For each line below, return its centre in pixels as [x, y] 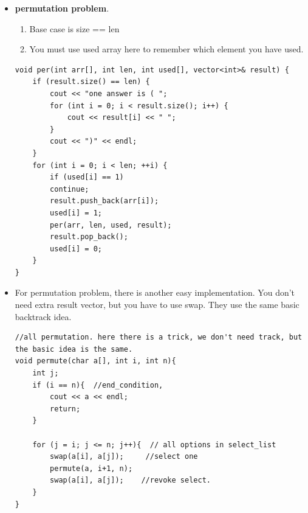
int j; [46, 373]
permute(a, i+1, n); [91, 468]
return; [65, 409]
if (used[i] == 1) [87, 177]
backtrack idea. [43, 316]
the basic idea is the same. [74, 349]
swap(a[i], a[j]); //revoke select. [130, 480]
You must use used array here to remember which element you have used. [166, 49]
